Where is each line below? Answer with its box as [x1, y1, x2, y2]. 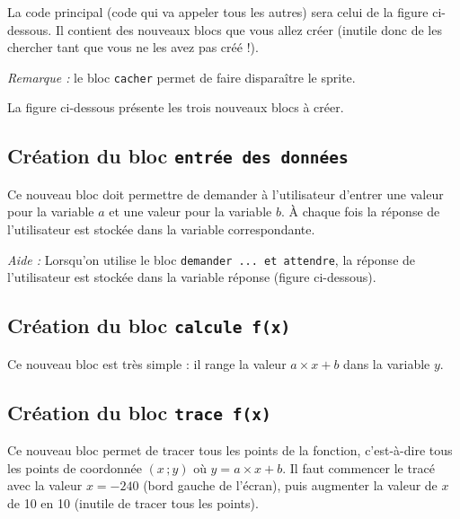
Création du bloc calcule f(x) [7, 312, 291, 339]
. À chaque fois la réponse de [280, 202, 440, 221]
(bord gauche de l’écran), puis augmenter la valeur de [143, 476, 438, 495]
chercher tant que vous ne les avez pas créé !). [7, 38, 259, 57]
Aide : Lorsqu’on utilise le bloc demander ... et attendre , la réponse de [7, 250, 416, 268]
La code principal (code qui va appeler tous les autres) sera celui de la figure [7, 3, 429, 21]
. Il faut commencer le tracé [282, 458, 435, 477]
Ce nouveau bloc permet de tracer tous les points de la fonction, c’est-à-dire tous [7, 441, 453, 459]
